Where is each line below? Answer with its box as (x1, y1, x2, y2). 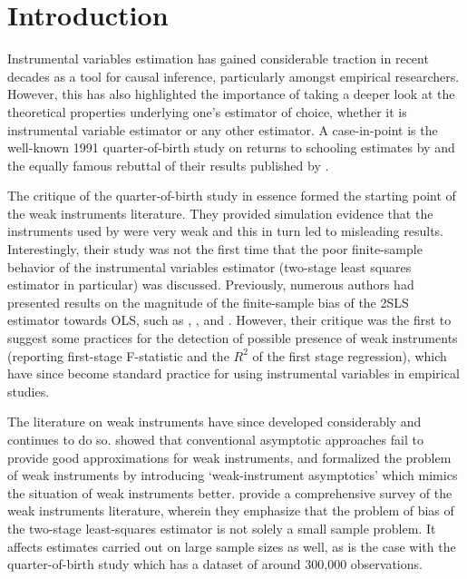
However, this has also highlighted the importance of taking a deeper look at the (7, 84, 455, 103)
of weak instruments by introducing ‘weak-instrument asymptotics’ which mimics (7, 466, 458, 485)
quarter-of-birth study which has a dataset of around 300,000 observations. (7, 554, 423, 574)
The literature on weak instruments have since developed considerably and (7, 412, 422, 431)
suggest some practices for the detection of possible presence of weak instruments (7, 329, 458, 348)
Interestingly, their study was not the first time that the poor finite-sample (7, 240, 423, 259)
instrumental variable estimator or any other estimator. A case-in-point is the (7, 120, 438, 139)
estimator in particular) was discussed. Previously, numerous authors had (7, 275, 414, 294)
